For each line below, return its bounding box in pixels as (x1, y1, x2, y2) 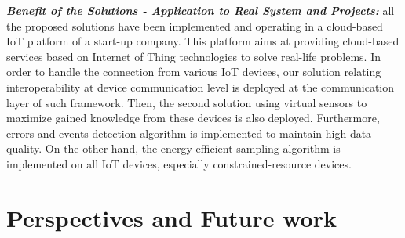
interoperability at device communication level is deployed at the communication (6, 78, 395, 95)
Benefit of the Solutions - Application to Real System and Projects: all (6, 2, 395, 18)
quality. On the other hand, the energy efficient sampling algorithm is (6, 140, 341, 157)
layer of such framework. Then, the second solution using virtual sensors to (6, 94, 367, 110)
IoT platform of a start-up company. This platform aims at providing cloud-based (6, 33, 400, 49)
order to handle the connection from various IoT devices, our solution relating (6, 63, 381, 80)
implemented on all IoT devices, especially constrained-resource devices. (6, 155, 352, 171)
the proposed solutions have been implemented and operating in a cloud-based (6, 17, 383, 34)
